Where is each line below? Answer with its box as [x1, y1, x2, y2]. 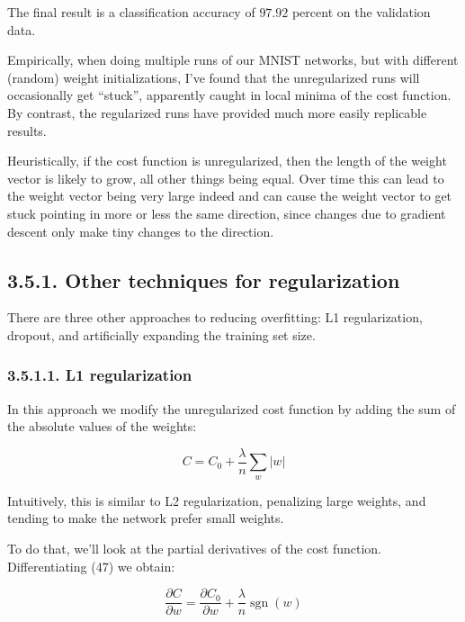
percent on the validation [291, 3, 431, 21]
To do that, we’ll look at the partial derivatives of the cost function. [7, 538, 381, 557]
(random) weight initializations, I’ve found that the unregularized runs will [7, 68, 420, 86]
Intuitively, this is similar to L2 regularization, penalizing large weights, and [7, 491, 426, 509]
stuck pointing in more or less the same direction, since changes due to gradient [7, 203, 446, 222]
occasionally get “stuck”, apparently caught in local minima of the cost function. [7, 86, 452, 104]
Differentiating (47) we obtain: [7, 556, 175, 575]
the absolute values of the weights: [7, 417, 197, 436]
